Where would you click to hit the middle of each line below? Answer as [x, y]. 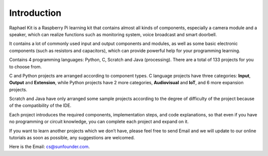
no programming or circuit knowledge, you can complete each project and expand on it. [99, 122]
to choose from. [26, 66]
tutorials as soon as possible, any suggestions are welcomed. [72, 138]
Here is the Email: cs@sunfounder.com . [50, 147]
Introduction [35, 13]
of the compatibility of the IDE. [40, 105]
